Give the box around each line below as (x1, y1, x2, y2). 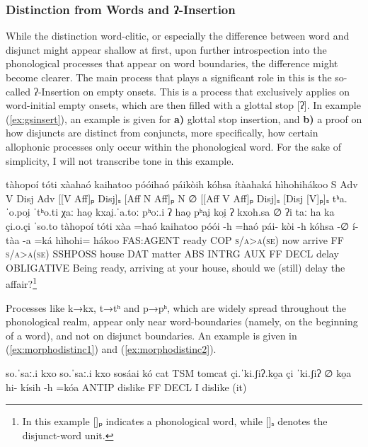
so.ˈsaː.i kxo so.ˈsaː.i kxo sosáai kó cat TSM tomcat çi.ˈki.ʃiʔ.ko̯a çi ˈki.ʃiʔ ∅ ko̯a (6, 365, 352, 380)
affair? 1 (6, 274, 37, 291)
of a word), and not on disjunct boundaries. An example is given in (6, 327, 297, 342)
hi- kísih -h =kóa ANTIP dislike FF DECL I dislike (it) (6, 379, 247, 394)
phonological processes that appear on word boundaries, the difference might (6, 56, 338, 71)
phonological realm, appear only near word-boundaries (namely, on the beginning (6, 314, 358, 329)
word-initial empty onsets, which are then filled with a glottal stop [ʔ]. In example (6, 98, 361, 112)
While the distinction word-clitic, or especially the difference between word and (6, 28, 350, 43)
